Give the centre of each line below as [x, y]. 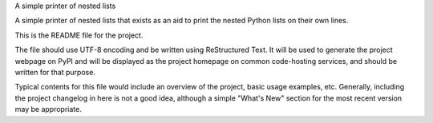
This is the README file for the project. [79, 35]
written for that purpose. [55, 72]
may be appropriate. [48, 109]
